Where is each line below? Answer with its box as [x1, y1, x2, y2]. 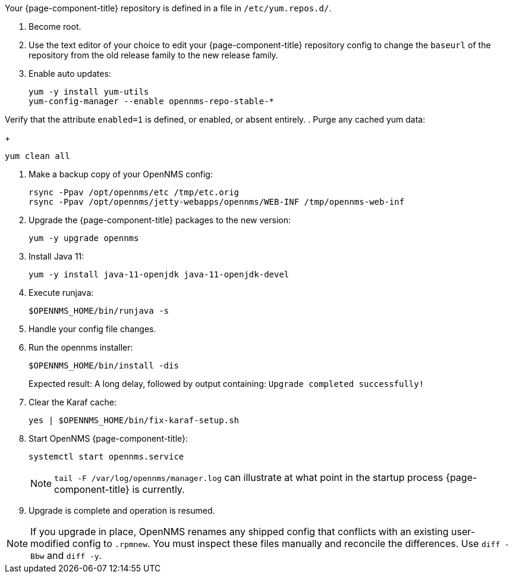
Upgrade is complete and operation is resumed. [29, 505, 215, 515]
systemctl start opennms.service [29, 452, 184, 461]
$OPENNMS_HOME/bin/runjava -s [29, 306, 169, 315]
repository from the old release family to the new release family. [29, 50, 278, 60]
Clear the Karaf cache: [29, 397, 117, 407]
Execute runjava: [29, 288, 94, 298]
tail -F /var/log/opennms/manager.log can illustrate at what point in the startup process [54, 471, 443, 483]
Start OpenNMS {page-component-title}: [29, 433, 188, 443]
